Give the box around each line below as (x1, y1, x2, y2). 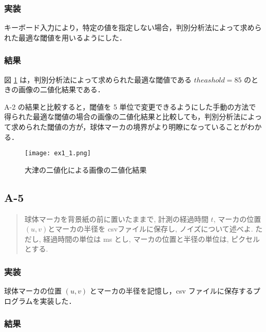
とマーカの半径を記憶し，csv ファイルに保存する (89, 285, 253, 296)
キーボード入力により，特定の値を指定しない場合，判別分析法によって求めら (4, 22, 262, 33)
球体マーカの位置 (4, 285, 62, 296)
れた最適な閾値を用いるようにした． (4, 32, 126, 43)
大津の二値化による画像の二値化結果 (25, 164, 147, 175)
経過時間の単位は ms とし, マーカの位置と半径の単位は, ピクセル (43, 233, 260, 244)
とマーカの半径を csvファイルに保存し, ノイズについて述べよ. (48, 223, 253, 234)
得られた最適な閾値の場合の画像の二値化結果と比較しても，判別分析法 (4, 111, 241, 122)
